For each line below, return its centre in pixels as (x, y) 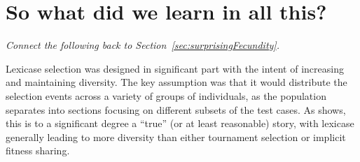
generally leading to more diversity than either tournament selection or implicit (176, 137)
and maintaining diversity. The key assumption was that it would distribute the (176, 82)
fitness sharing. (38, 150)
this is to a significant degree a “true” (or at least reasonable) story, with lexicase (180, 123)
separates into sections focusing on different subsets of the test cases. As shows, (176, 109)
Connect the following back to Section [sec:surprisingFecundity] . (143, 45)
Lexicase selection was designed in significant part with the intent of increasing (175, 68)
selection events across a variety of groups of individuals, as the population (166, 95)
